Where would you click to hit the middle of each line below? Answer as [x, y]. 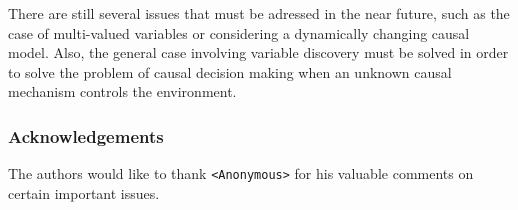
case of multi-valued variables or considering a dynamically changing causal [239, 32]
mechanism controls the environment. [122, 91]
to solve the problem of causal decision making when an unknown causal [230, 71]
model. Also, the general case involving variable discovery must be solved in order [258, 52]
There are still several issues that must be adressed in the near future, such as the [259, 13]
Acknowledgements [86, 135]
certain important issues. [84, 192]
